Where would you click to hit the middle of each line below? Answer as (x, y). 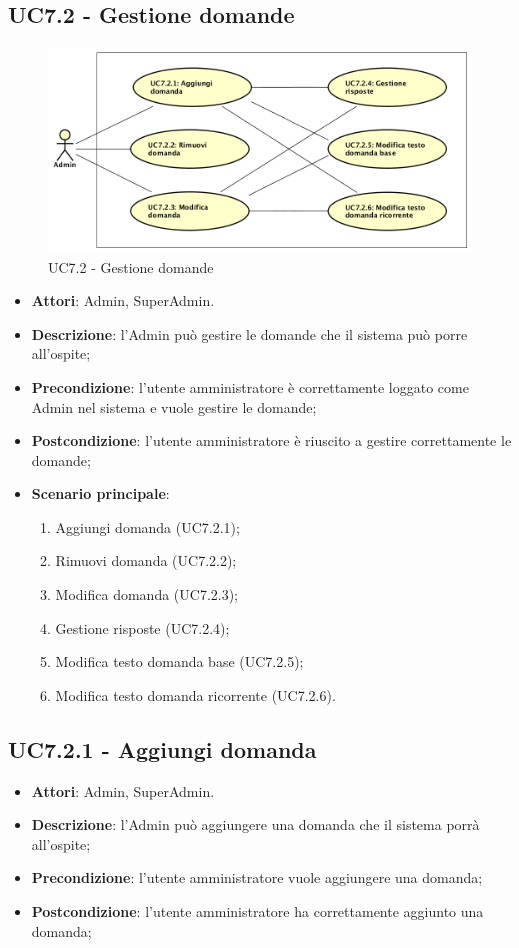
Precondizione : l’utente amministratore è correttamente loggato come (250, 386)
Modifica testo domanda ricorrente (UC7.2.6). (195, 694)
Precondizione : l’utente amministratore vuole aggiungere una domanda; (257, 877)
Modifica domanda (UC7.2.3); (147, 594)
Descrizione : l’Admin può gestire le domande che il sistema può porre (249, 333)
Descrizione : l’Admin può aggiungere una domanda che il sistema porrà (255, 824)
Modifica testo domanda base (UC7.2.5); (179, 661)
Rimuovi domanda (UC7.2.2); (146, 560)
